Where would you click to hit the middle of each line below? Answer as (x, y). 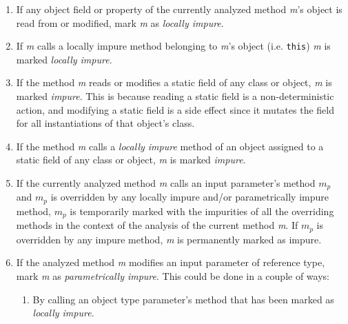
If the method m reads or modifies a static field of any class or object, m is (174, 82)
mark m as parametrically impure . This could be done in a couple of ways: (173, 276)
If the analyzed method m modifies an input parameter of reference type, (171, 262)
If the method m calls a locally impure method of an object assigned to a (170, 146)
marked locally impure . (64, 59)
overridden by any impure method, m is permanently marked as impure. (169, 239)
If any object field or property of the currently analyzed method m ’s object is (179, 9)
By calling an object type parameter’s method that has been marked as (183, 299)
